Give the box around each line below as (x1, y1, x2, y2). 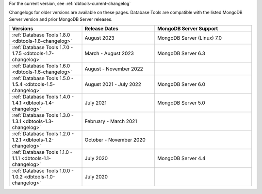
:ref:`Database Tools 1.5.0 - (12, 75, 74, 82)
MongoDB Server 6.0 (157, 81, 206, 88)
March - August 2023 (84, 50, 134, 57)
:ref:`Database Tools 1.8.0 (12, 32, 70, 38)
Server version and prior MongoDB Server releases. (9, 16, 113, 22)
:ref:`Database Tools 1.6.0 (12, 63, 70, 69)
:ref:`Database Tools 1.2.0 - (12, 130, 74, 137)
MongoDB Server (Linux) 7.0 (157, 34, 222, 41)
